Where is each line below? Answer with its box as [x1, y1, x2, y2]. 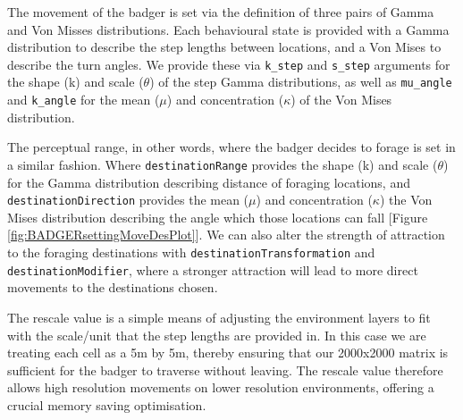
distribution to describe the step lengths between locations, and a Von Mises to [7, 38, 442, 56]
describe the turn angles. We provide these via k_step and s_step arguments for [7, 55, 450, 73]
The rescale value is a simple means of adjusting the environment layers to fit [7, 307, 431, 326]
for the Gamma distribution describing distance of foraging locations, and [7, 172, 410, 191]
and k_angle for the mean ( [7, 90, 160, 109]
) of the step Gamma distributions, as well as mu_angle [149, 72, 452, 91]
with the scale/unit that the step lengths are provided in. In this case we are [7, 325, 426, 344]
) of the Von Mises [290, 90, 392, 109]
